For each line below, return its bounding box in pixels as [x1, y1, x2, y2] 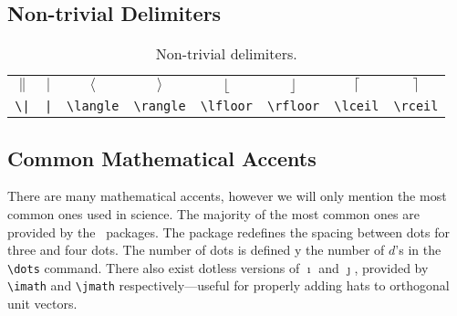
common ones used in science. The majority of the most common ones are [7, 205, 420, 223]
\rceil [393, 99, 439, 114]
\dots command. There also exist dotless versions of [7, 258, 300, 277]
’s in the [395, 240, 441, 259]
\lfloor [200, 99, 253, 114]
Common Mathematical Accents [7, 143, 317, 172]
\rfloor [266, 99, 320, 114]
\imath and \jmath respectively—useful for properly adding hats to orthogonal [7, 276, 450, 295]
